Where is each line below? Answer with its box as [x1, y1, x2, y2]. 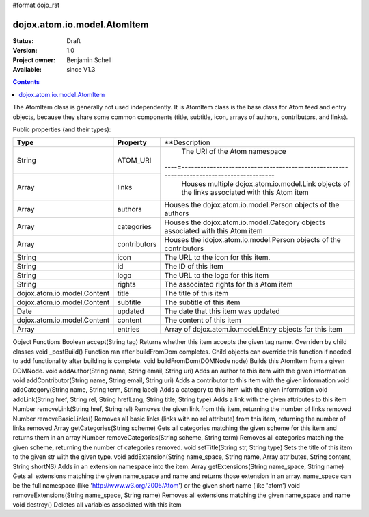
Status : [12, 36, 34, 44]
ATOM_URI [117, 156, 152, 165]
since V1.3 [66, 66, 96, 74]
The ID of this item [164, 262, 223, 271]
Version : [12, 47, 38, 55]
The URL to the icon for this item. [164, 253, 271, 263]
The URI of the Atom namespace [181, 147, 286, 157]
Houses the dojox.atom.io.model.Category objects [164, 217, 326, 227]
